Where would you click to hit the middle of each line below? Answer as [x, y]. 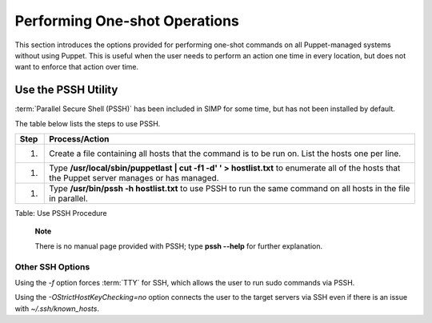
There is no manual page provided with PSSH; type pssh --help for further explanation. [179, 246]
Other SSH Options [52, 266]
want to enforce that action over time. [77, 67]
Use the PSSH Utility [66, 90]
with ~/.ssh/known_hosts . [57, 309]
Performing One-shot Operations [127, 21]
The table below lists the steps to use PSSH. [88, 123]
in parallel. [68, 198]
